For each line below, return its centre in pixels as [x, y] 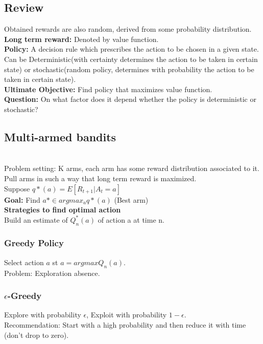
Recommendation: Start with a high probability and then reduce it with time [125, 324]
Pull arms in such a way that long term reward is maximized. [100, 178]
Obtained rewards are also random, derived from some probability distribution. [128, 29]
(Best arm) [131, 199]
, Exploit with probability [127, 315]
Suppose [17, 188]
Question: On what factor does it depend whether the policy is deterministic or [130, 99]
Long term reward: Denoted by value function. [81, 39]
